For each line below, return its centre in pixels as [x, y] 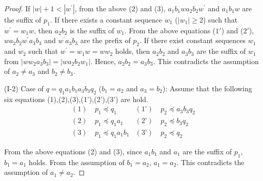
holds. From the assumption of [77, 162]
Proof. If [17, 8]
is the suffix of [92, 30]
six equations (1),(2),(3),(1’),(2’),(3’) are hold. [76, 99]
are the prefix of [105, 40]
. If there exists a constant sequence [106, 19]
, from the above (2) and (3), [120, 8]
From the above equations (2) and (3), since [73, 151]
